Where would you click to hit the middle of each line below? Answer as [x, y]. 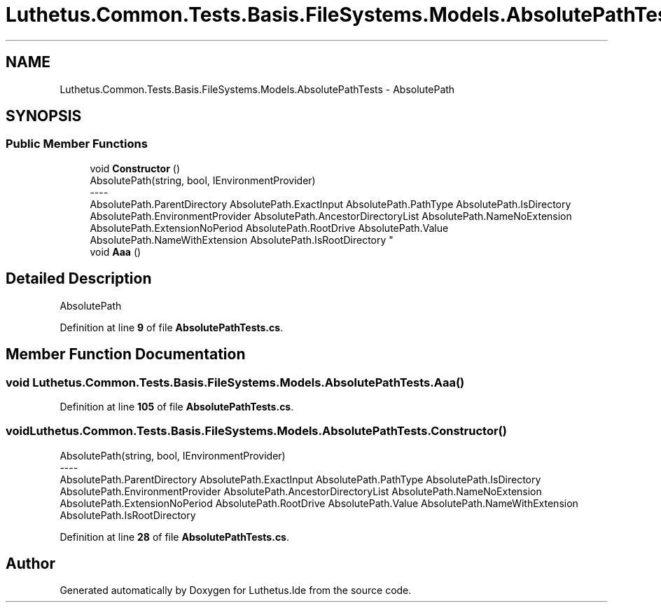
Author [30, 564]
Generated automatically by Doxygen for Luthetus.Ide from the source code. [236, 590]
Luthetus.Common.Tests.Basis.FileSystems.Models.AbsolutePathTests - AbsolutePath [257, 89]
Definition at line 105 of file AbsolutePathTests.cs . [177, 406]
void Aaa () [116, 251]
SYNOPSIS [44, 116]
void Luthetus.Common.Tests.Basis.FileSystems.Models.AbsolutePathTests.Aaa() [235, 382]
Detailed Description [79, 279]
